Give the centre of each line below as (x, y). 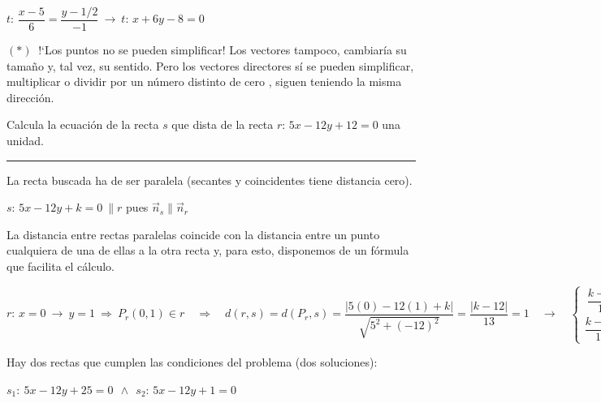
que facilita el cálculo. (61, 266)
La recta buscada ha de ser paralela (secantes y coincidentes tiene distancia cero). (210, 180)
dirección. (30, 97)
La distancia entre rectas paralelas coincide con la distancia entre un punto (193, 234)
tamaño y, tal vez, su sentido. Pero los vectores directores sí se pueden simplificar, (210, 65)
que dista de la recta (223, 124)
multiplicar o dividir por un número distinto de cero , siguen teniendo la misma (204, 81)
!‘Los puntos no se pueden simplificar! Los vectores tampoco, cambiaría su (223, 50)
